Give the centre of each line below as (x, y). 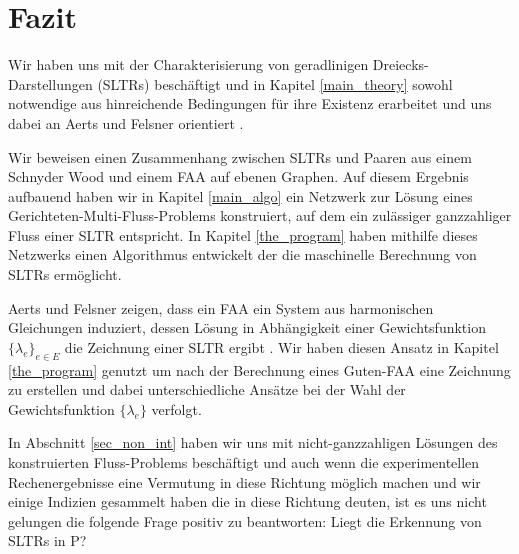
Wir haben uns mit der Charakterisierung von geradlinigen (188, 64)
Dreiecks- (400, 64)
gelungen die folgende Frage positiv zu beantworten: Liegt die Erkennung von (245, 520)
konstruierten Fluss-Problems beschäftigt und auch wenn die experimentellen (244, 462)
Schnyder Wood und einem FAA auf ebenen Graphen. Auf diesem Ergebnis (238, 176)
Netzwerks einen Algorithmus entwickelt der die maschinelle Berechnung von (242, 254)
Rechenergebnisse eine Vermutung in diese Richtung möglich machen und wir (244, 481)
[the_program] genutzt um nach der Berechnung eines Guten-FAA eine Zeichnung (259, 369)
